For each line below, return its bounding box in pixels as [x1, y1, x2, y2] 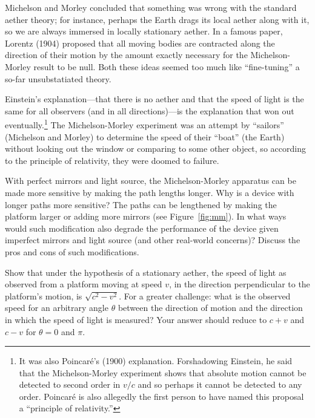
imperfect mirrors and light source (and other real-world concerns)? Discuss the [5, 233, 300, 246]
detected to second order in [19, 378, 121, 391]
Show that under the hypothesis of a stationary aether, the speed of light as [5, 266, 287, 278]
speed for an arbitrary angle [5, 301, 108, 314]
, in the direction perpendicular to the [169, 278, 310, 290]
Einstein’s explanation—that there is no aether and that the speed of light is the [5, 93, 304, 105]
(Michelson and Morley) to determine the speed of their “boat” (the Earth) [5, 130, 285, 143]
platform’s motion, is [5, 289, 82, 302]
